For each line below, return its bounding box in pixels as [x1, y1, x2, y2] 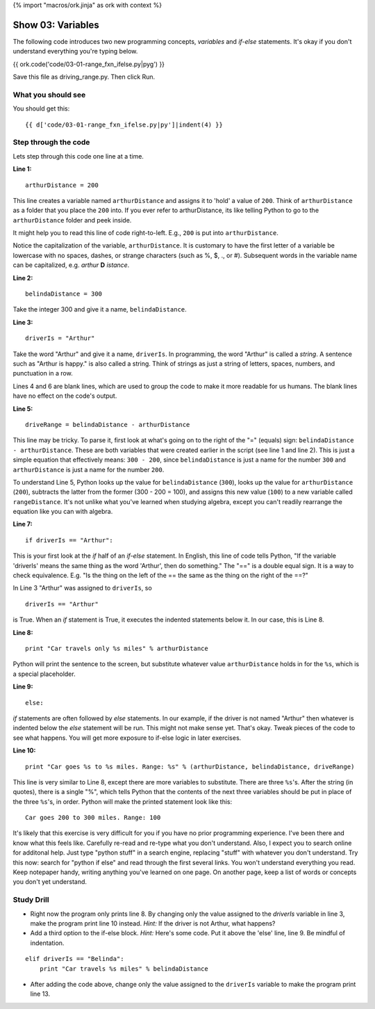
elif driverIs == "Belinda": [25, 955, 124, 963]
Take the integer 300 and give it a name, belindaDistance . [12, 305, 187, 314]
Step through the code [12, 138, 90, 147]
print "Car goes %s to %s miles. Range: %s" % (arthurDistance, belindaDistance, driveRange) [25, 762, 355, 770]
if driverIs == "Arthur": [25, 536, 114, 544]
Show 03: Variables [12, 19, 100, 31]
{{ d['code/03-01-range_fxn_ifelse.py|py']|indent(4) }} [25, 120, 224, 129]
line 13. [30, 990, 51, 998]
